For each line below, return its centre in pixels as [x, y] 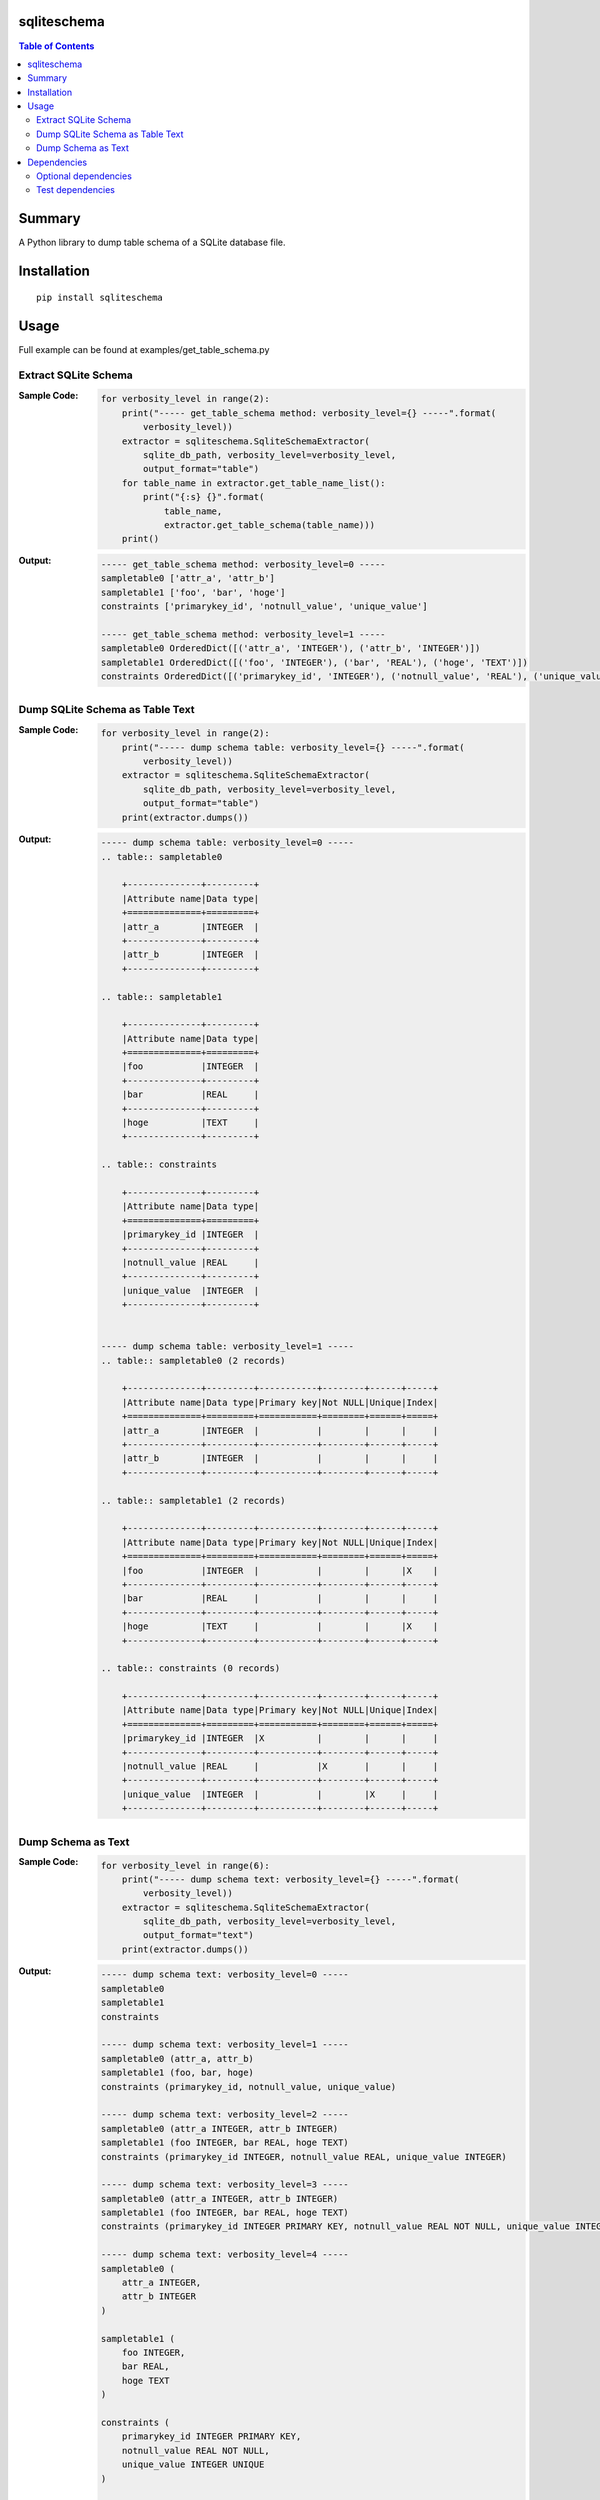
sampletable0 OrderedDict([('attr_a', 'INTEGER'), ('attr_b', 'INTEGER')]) [290, 648]
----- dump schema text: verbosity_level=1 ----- [224, 2044]
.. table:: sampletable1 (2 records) [193, 1500]
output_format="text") [199, 1935]
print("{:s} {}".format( [204, 497]
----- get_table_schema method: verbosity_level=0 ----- [243, 564]
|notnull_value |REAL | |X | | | [280, 1766]
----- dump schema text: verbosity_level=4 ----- [224, 2254]
